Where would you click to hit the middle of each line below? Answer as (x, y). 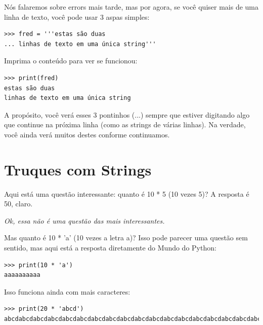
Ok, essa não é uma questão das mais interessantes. (84, 220)
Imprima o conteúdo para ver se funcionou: (71, 61)
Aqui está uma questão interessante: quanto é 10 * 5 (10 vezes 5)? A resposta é (127, 193)
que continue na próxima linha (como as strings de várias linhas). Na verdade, (125, 124)
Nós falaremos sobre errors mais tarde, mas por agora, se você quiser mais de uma (131, 7)
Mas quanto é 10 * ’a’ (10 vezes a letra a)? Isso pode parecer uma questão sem (126, 238)
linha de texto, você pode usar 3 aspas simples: (77, 16)
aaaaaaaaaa (22, 275)
